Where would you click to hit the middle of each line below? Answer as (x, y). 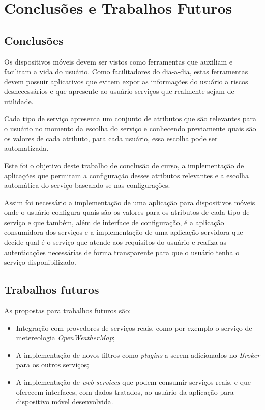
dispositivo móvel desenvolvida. (65, 402)
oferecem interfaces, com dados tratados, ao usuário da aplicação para (125, 391)
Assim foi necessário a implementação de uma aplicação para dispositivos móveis (130, 202)
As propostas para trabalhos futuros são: (68, 311)
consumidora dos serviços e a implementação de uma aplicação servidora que (124, 232)
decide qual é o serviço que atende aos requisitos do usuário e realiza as (115, 242)
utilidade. (19, 101)
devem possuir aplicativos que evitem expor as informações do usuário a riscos (126, 81)
